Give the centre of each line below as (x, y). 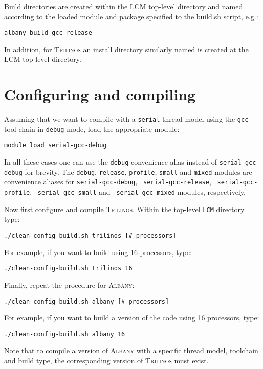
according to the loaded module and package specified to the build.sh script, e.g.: (131, 16)
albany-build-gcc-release (48, 33)
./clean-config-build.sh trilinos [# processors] (90, 236)
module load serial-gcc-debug (56, 145)
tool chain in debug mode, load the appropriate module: (92, 129)
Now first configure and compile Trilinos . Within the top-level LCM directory (124, 209)
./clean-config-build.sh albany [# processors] (87, 301)
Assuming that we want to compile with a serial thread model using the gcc (126, 119)
